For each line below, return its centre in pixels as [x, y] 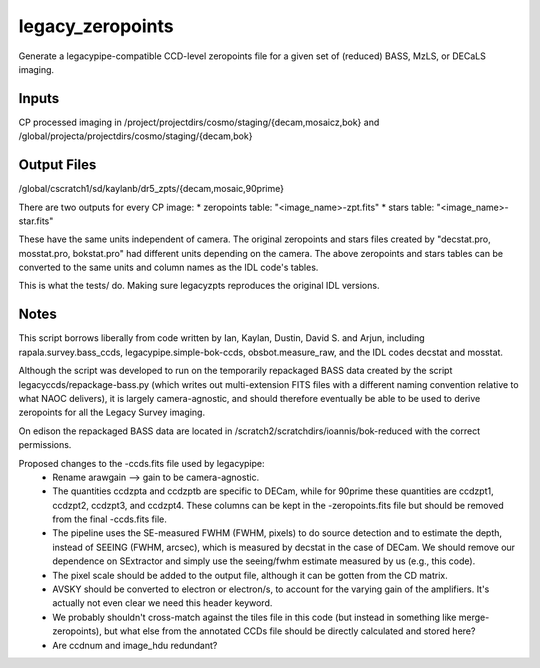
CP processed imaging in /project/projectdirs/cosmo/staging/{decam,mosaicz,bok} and [199, 122]
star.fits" [36, 221]
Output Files [57, 165]
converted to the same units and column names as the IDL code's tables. [168, 267]
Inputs [39, 98]
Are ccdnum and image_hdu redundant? [135, 645]
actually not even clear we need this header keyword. [162, 603]
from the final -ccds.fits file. [109, 519]
